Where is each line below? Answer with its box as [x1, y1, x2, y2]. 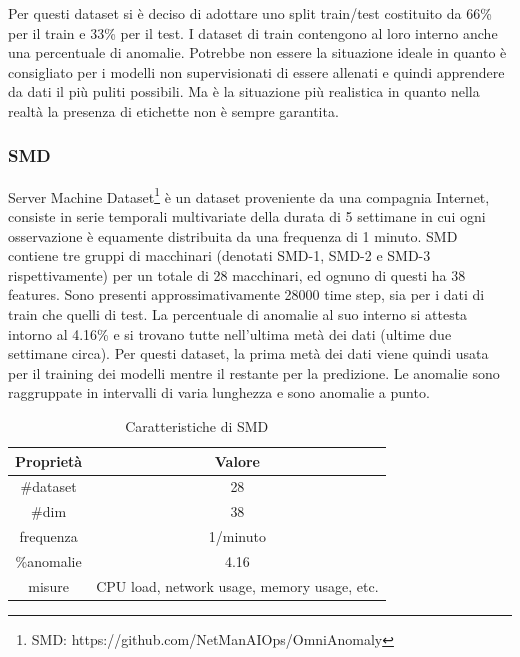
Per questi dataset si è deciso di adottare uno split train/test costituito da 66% [8, 3, 492, 23]
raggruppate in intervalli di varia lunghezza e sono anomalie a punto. [8, 382, 430, 403]
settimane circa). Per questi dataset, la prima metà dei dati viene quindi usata [8, 343, 489, 364]
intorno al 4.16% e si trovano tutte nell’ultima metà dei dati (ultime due [8, 323, 452, 344]
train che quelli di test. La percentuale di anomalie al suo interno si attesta [8, 304, 468, 324]
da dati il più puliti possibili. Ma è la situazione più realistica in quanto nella [8, 81, 480, 102]
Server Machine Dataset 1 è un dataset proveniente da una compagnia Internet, [8, 183, 490, 207]
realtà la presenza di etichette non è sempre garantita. [8, 100, 339, 121]
